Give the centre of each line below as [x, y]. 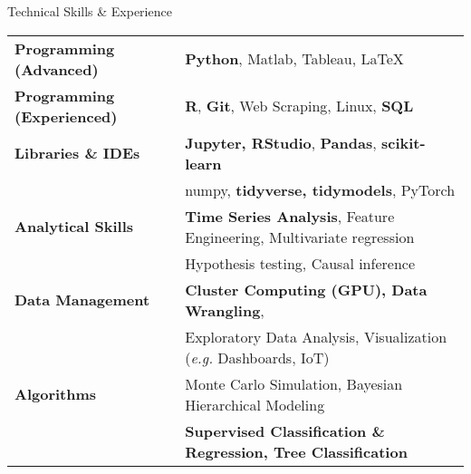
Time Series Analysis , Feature [290, 216]
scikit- [404, 142]
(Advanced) [57, 69]
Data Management [82, 300]
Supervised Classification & [285, 430]
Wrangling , [225, 310]
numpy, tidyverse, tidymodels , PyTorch [320, 189]
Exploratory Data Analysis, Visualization [316, 336]
